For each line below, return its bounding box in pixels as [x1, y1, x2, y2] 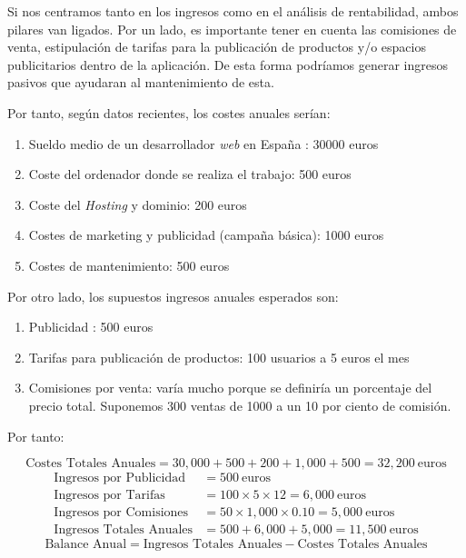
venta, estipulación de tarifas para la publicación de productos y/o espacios [7, 37, 426, 56]
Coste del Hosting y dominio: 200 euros [28, 194, 247, 214]
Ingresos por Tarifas [54, 489, 165, 503]
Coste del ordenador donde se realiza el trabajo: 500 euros [28, 164, 352, 184]
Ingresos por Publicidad [54, 472, 186, 485]
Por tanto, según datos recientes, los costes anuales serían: [7, 103, 331, 122]
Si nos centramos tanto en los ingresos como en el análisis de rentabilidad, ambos [7, 2, 459, 20]
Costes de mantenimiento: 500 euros [28, 255, 230, 274]
